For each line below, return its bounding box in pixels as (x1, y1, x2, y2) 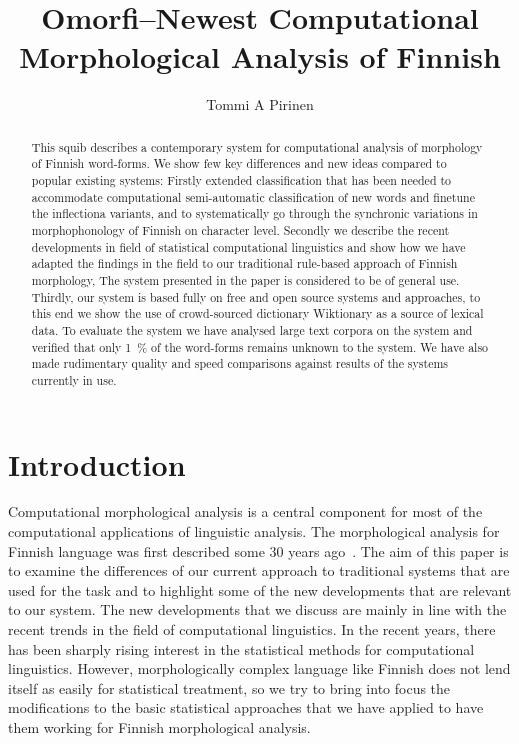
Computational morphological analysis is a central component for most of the (8, 501, 483, 522)
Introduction (8, 443, 186, 484)
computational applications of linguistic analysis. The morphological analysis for (8, 521, 500, 542)
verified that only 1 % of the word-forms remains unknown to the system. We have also (31, 338, 489, 355)
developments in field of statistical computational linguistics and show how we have (31, 238, 466, 255)
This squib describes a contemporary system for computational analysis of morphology (31, 138, 483, 155)
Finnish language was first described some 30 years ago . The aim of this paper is (8, 540, 509, 561)
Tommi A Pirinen (206, 94, 314, 115)
